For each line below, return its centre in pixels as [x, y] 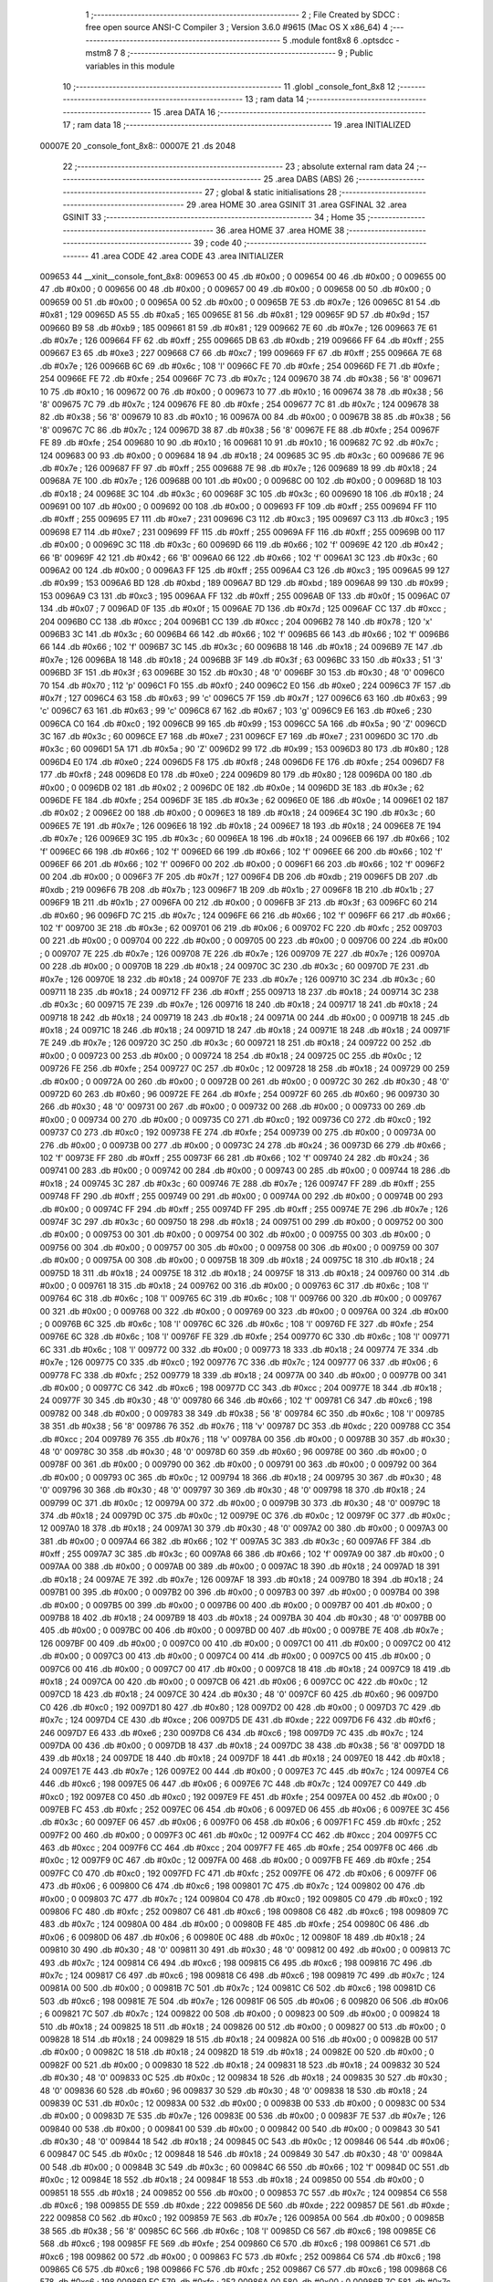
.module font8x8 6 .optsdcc [341, 40]
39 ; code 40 [217, 243]
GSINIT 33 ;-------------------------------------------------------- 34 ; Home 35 [214, 217]
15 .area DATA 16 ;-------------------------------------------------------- [289, 112]
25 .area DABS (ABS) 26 [309, 179]
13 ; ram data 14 [275, 99]
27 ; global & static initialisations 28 [271, 192]
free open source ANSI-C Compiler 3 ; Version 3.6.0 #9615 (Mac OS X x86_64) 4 [237, 27]
